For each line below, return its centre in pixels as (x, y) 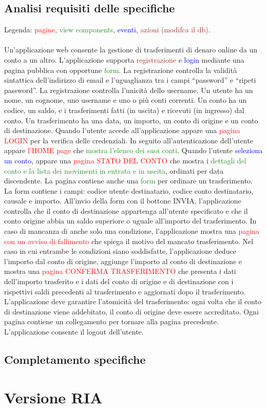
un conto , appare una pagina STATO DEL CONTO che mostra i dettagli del (125, 160)
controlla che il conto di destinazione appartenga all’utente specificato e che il (126, 210)
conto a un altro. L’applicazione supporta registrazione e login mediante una (124, 59)
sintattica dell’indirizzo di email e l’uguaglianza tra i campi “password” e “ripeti (130, 80)
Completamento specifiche (75, 359)
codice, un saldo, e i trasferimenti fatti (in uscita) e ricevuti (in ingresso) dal (124, 110)
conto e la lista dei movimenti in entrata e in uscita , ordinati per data (114, 170)
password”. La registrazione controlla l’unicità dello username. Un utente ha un (129, 90)
